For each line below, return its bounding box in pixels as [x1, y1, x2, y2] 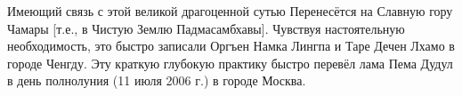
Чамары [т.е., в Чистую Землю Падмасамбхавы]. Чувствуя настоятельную [7, 19, 405, 37]
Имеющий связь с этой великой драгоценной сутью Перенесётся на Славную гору [7, 2, 453, 20]
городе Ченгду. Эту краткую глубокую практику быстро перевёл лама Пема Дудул [7, 53, 453, 72]
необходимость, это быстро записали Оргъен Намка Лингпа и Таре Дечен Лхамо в [7, 36, 455, 55]
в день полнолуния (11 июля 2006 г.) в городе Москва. [7, 71, 306, 90]
